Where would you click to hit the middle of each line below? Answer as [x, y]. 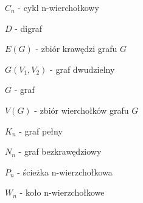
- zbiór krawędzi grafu [76, 49]
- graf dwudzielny [82, 69]
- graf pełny [41, 131]
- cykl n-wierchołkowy [58, 7]
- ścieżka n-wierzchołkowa [65, 172]
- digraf [29, 28]
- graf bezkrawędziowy [60, 151]
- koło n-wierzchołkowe [62, 192]
